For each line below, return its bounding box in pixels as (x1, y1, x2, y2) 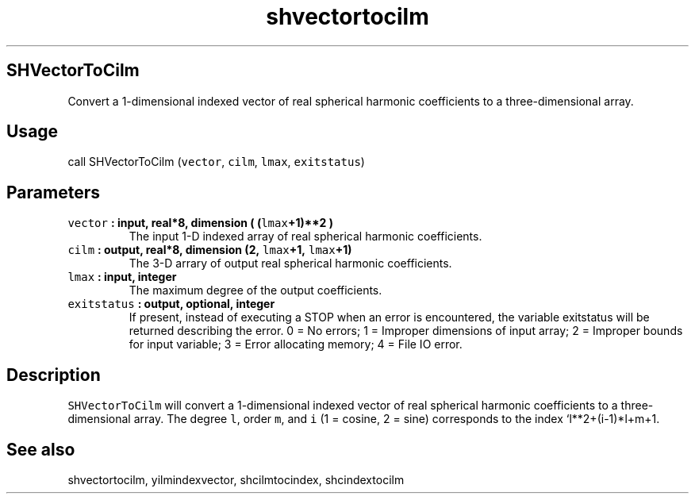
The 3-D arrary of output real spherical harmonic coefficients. (129, 256, 452, 271)
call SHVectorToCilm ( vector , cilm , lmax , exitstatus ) (67, 155, 365, 169)
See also (6, 439, 75, 460)
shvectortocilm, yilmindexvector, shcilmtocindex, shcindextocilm (67, 472, 405, 487)
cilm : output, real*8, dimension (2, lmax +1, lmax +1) (67, 243, 352, 257)
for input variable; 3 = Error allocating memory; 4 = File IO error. (129, 337, 463, 352)
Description (6, 364, 101, 385)
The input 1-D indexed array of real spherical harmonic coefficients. (129, 229, 482, 244)
